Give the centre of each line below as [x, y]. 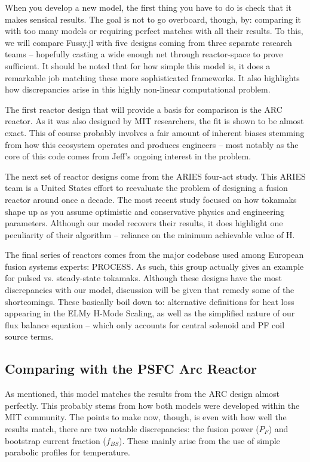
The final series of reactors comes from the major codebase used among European [154, 255]
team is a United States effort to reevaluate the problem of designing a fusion [146, 188]
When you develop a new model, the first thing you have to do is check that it [148, 7]
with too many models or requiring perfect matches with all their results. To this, [154, 31]
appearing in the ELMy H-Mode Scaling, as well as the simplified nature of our [150, 313]
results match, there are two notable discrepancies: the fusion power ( [132, 429]
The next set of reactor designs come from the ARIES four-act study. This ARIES [155, 176]
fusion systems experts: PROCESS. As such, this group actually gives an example [154, 266]
